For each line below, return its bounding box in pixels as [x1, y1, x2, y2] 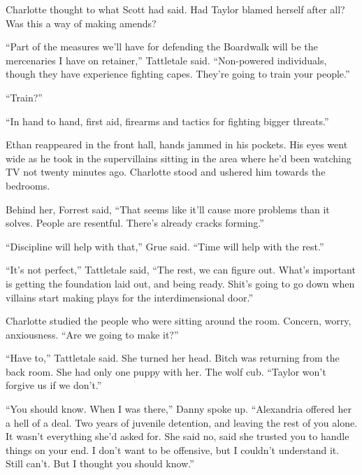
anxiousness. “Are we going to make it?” [6, 327, 179, 341]
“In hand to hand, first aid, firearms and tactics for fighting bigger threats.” [6, 113, 329, 128]
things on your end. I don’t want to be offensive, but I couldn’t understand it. [6, 442, 340, 457]
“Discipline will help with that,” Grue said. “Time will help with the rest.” [6, 239, 324, 253]
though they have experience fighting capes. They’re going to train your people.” [6, 66, 350, 81]
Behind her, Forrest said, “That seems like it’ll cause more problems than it [6, 201, 330, 216]
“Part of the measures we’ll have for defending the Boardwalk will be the [6, 39, 318, 54]
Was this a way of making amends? [6, 15, 157, 30]
